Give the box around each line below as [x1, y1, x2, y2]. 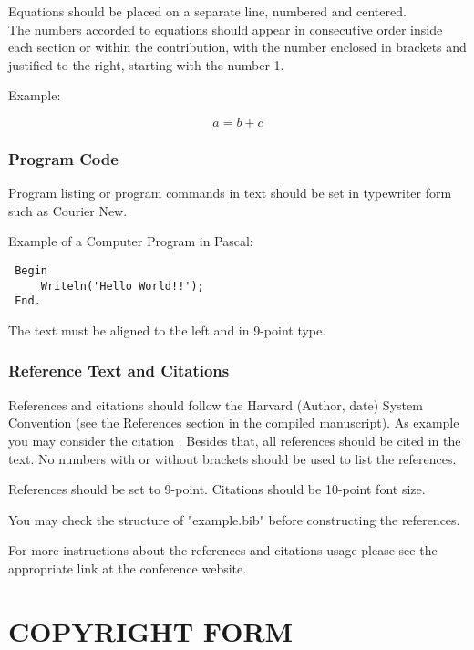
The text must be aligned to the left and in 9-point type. [8, 320, 326, 339]
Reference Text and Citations [8, 359, 230, 382]
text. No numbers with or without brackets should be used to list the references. [8, 449, 457, 468]
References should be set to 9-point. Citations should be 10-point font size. [8, 480, 426, 499]
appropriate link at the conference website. [8, 558, 247, 577]
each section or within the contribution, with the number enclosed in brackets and [8, 37, 467, 57]
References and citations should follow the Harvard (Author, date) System [8, 395, 423, 414]
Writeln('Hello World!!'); [40, 279, 204, 293]
